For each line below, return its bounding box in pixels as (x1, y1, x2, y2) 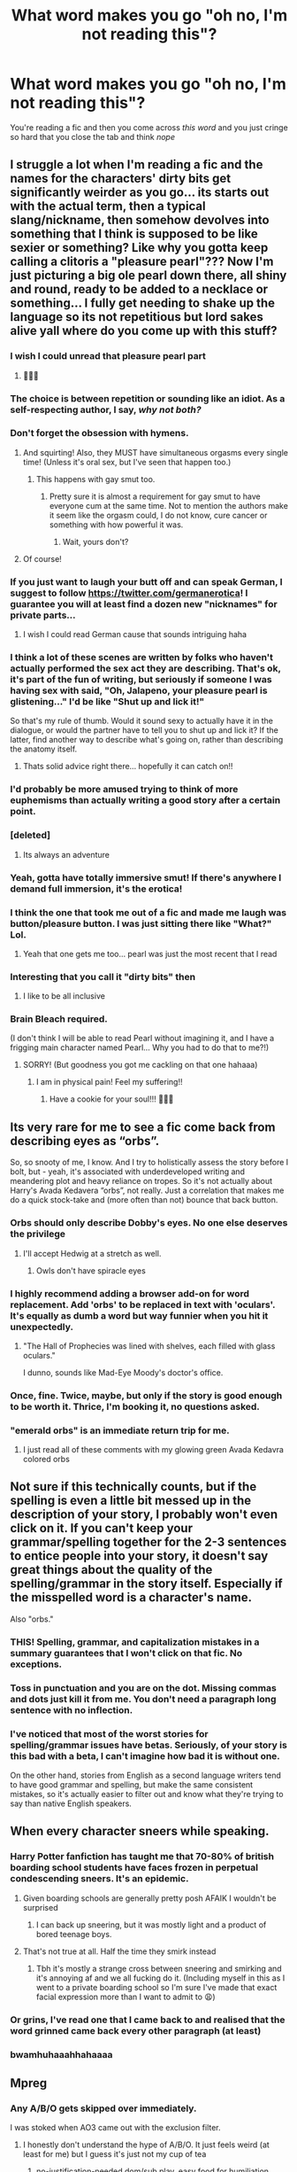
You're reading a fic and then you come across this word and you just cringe (10, 121, 288, 133)
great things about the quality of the (10, 1562, 213, 1577)
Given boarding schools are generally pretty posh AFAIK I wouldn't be (22, 1893, 277, 1903)
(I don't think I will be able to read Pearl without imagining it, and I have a (10, 1033, 275, 1044)
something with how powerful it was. (49, 519, 184, 530)
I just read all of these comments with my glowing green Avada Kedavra (22, 1444, 284, 1455)
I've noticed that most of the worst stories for (10, 1727, 209, 1740)
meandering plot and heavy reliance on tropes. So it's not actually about (10, 1176, 273, 1187)
